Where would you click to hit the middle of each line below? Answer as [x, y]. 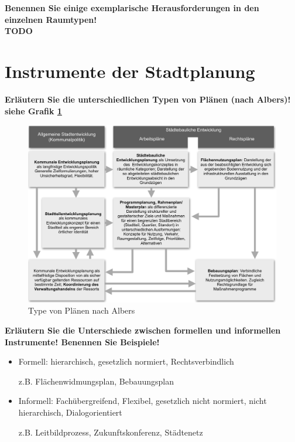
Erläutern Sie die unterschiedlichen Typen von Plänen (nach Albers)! [148, 99]
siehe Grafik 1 [33, 110]
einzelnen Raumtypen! [51, 19]
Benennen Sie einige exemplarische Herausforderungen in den [132, 8]
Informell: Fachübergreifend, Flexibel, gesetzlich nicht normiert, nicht [143, 401]
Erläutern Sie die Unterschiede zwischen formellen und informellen [143, 330]
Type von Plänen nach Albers [82, 310]
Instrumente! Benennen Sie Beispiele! [82, 341]
